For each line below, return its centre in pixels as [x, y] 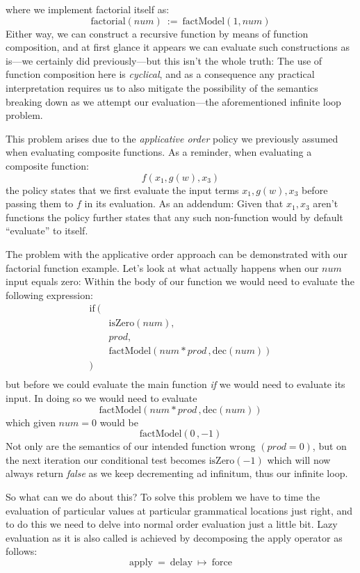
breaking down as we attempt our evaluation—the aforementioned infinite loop [173, 101]
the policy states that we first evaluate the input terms [122, 189]
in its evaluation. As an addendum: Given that [184, 203]
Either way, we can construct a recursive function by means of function [157, 33]
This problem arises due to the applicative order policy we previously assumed [172, 138]
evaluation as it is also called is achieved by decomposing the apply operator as [174, 537]
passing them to [40, 203]
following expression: [49, 294]
